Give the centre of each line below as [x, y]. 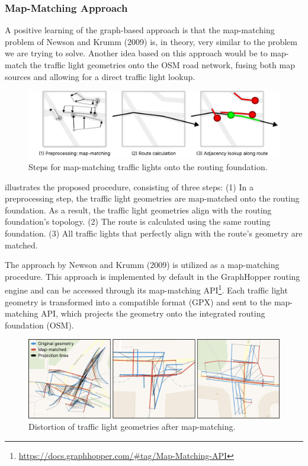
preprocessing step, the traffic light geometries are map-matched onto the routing [152, 198]
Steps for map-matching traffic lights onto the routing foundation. [148, 167]
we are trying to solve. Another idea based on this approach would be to [136, 53]
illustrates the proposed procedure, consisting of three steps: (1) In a [129, 186]
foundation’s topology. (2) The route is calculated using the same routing [138, 221]
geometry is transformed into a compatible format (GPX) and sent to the [138, 301]
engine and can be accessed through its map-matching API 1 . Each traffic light [146, 289]
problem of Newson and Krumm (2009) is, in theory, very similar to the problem [151, 41]
